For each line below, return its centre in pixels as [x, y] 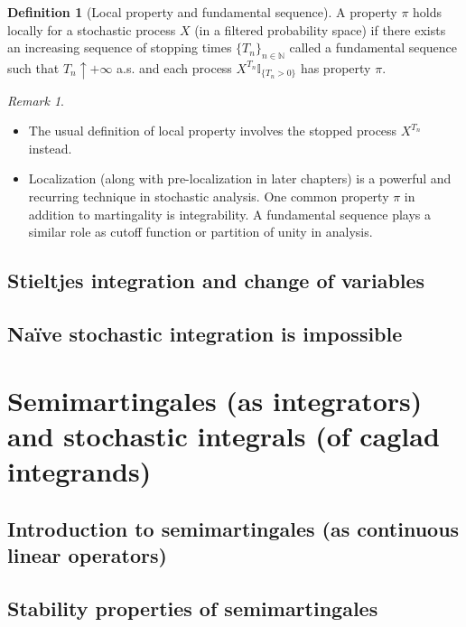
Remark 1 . [36, 100]
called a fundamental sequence [373, 47]
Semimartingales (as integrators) [215, 400]
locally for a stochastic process [92, 29]
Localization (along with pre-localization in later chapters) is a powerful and [240, 178]
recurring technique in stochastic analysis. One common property [209, 197]
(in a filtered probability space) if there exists [320, 29]
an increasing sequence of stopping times [120, 47]
